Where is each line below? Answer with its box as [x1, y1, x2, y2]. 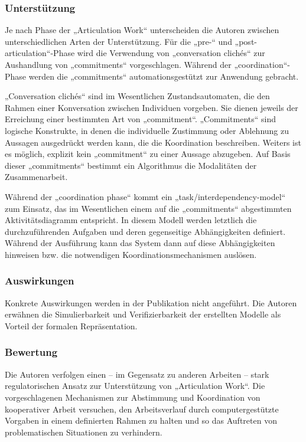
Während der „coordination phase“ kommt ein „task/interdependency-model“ [5, 190, 286, 202]
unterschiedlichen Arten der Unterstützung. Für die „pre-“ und [5, 35, 232, 47]
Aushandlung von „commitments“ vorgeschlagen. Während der [5, 58, 232, 70]
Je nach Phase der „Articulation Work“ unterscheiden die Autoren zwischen [5, 24, 279, 36]
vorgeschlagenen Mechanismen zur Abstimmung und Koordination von [5, 391, 261, 403]
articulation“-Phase [5, 47, 75, 59]
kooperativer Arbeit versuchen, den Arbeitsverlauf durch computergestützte [5, 402, 279, 415]
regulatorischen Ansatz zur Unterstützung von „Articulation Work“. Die [5, 379, 265, 392]
